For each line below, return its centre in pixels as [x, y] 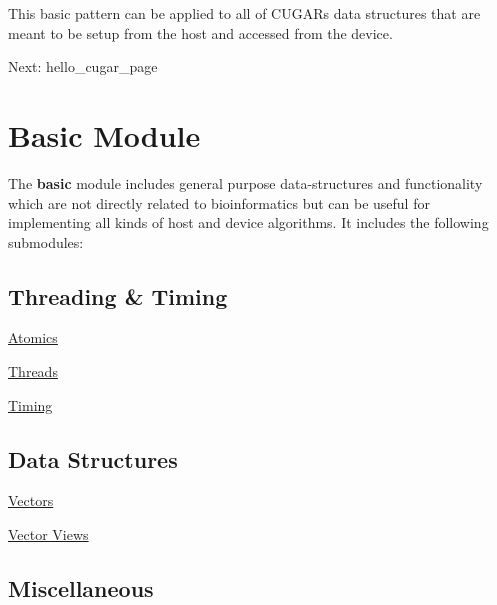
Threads [33, 371]
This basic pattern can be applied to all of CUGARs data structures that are [244, 13]
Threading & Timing [118, 295]
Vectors [31, 500]
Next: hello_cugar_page [83, 66]
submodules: [46, 241]
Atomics [33, 337]
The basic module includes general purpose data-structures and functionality [245, 182]
